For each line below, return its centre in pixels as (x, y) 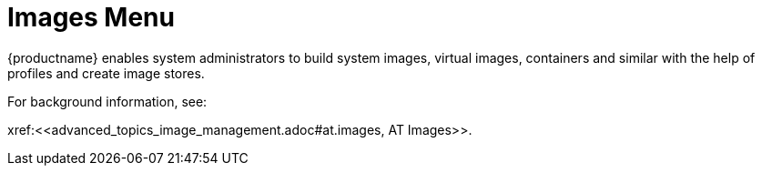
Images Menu (91, 17)
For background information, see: (107, 101)
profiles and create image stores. (106, 73)
